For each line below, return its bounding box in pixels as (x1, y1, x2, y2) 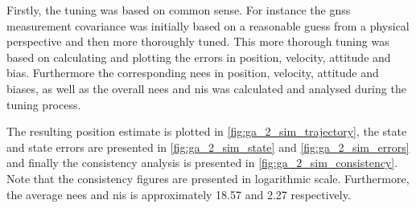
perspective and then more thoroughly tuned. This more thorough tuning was (6, 33, 389, 50)
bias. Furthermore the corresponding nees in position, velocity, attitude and (6, 64, 379, 81)
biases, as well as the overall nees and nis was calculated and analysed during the (6, 80, 406, 96)
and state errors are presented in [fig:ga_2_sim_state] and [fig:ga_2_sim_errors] (6, 138, 410, 155)
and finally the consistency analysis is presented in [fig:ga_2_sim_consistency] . (6, 154, 398, 171)
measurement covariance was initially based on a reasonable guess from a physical (6, 17, 410, 34)
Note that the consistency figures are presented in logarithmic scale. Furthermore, (6, 169, 410, 186)
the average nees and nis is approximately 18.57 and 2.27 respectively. (6, 186, 351, 202)
